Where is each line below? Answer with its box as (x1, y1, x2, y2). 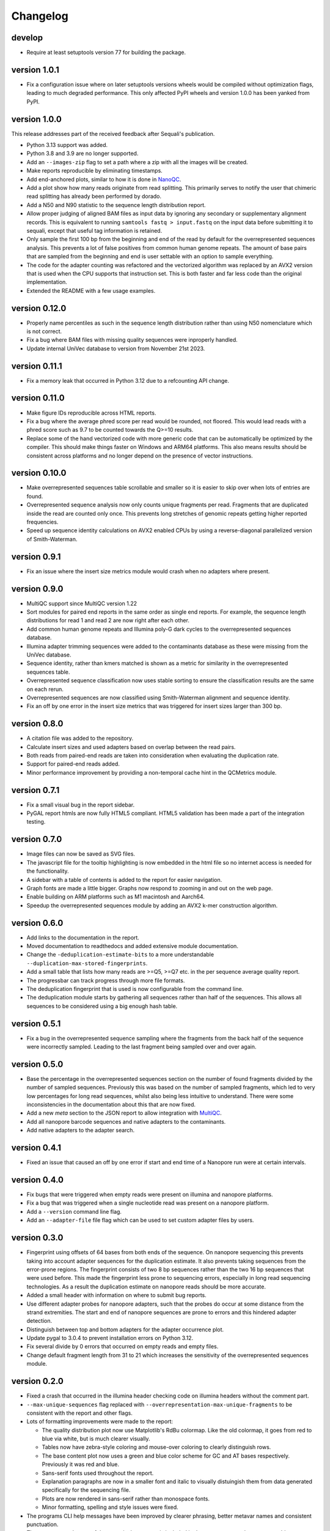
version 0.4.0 (11, 1175, 64, 1185)
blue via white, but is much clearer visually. (42, 1435, 150, 1442)
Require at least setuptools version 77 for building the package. (26, 49, 186, 56)
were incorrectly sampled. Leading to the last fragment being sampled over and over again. (26, 1043, 257, 1050)
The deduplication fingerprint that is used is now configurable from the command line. (26, 985, 244, 992)
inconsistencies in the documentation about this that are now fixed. (26, 1101, 196, 1108)
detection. (26, 1317, 53, 1325)
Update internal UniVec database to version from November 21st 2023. (26, 345, 205, 352)
